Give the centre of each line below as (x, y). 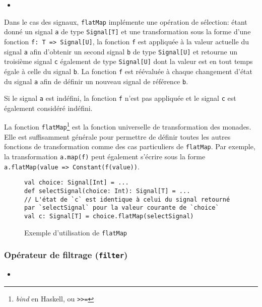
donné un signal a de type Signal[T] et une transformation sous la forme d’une (127, 32)
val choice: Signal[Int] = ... (77, 183)
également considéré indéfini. (48, 108)
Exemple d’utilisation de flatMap (76, 232)
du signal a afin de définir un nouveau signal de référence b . (96, 81)
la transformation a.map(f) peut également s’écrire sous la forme (105, 156)
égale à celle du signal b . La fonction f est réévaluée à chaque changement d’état (128, 71)
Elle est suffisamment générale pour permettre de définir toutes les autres (117, 136)
